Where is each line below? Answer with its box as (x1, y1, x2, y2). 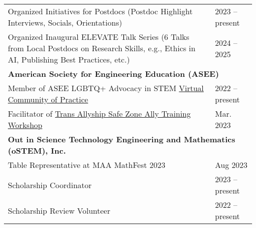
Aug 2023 (215, 159, 248, 170)
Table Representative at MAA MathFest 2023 (8, 159, 165, 170)
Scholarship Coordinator (8, 179, 92, 191)
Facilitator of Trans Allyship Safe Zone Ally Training (8, 108, 191, 119)
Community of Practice (8, 94, 88, 105)
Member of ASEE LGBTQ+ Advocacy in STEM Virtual (8, 82, 204, 94)
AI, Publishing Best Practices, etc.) (8, 54, 130, 65)
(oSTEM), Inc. (8, 145, 66, 156)
